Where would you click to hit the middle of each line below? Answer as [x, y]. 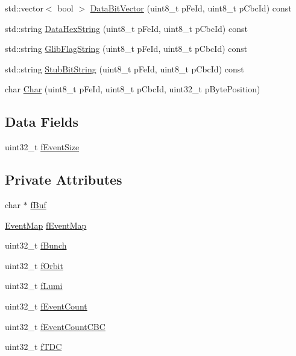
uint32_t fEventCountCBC [55, 326]
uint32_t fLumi [34, 286]
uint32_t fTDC [33, 347]
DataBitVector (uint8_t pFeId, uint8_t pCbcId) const [191, 8]
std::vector [24, 8]
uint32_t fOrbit [34, 265]
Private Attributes [64, 180]
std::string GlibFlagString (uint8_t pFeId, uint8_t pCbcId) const [126, 49]
